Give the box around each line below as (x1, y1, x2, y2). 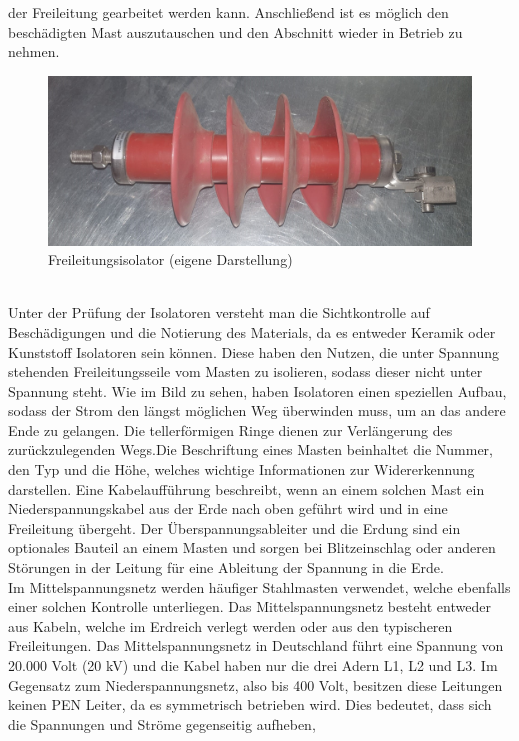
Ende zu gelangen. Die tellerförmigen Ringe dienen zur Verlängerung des (8, 419, 453, 440)
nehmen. (8, 41, 60, 62)
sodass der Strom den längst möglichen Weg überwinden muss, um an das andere (8, 400, 506, 421)
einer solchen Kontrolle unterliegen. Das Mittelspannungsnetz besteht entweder (8, 596, 491, 617)
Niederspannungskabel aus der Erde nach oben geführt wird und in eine (8, 498, 448, 519)
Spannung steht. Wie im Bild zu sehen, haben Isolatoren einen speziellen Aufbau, (8, 380, 507, 401)
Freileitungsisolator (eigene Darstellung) (48, 249, 293, 270)
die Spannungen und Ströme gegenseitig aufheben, (8, 713, 316, 734)
